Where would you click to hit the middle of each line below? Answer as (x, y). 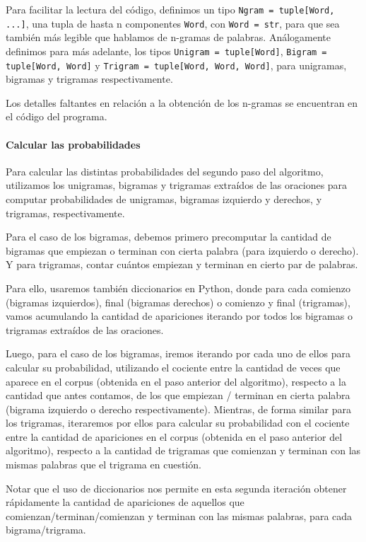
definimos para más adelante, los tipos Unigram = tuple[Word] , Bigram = (166, 51)
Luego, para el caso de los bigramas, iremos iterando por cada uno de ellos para (178, 353)
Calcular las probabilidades (73, 144)
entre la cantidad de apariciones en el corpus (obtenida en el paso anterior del (174, 436)
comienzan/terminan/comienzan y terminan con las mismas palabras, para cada (179, 515)
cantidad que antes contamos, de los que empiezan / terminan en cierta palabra (178, 395)
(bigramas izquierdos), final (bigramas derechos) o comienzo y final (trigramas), (178, 302)
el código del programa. (57, 116)
